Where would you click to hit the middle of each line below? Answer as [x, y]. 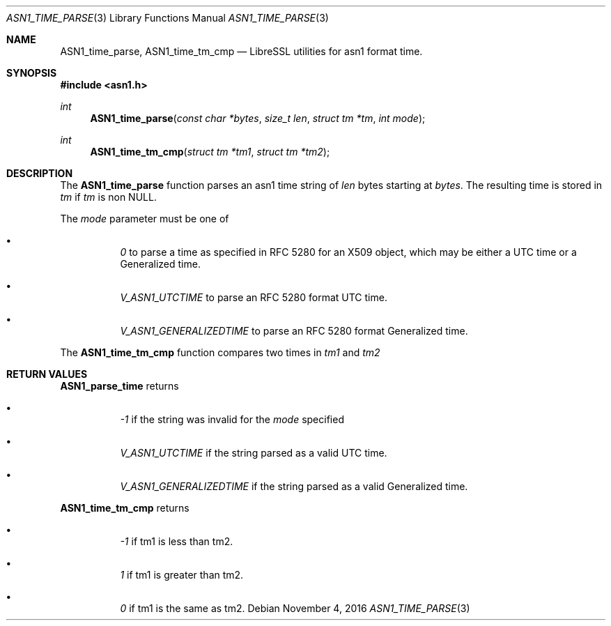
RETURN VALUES [47, 374]
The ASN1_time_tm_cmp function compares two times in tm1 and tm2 [220, 352]
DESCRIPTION [40, 173]
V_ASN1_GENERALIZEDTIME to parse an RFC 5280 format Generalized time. [294, 331]
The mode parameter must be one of [145, 219]
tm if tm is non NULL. [108, 197]
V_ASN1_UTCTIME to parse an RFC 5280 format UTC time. [254, 297]
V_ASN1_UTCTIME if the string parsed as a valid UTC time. [254, 453]
